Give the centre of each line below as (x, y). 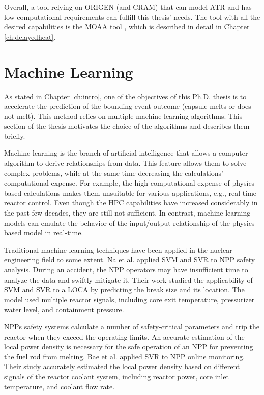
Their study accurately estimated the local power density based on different (122, 366)
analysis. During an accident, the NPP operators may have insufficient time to (126, 269)
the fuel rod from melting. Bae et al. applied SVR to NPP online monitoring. (125, 356)
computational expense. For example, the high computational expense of (117, 183)
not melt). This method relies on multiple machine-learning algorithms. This (123, 116)
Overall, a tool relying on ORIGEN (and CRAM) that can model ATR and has (128, 7)
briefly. (15, 135)
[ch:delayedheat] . (30, 36)
